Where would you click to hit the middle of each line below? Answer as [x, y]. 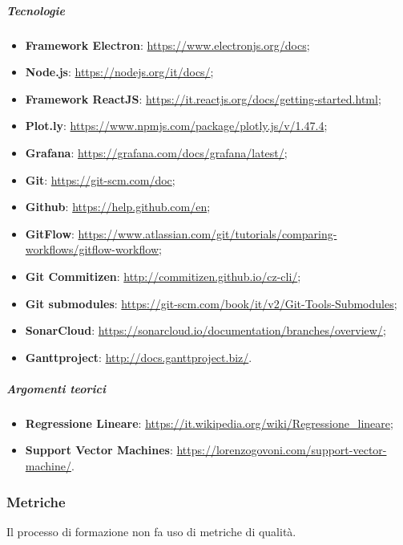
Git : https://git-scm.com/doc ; [100, 179]
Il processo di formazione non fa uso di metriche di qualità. [151, 531]
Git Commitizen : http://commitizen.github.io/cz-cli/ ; [163, 276]
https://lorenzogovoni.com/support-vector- [282, 450]
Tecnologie [36, 10]
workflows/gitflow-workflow [92, 249]
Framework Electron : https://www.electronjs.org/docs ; [167, 45]
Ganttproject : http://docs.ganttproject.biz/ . [139, 357]
